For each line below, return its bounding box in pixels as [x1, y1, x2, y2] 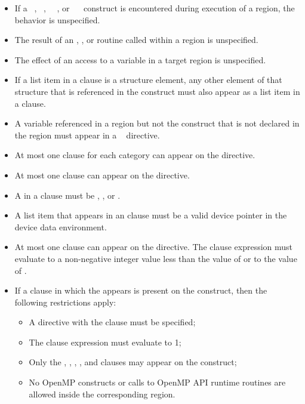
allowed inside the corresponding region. [29, 387, 175, 400]
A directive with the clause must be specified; [29, 316, 196, 328]
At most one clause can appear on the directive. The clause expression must [14, 240, 293, 253]
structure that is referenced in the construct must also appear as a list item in [14, 85, 300, 97]
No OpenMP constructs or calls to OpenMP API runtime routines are [29, 376, 286, 388]
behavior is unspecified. [14, 13, 100, 26]
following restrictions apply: [14, 295, 116, 308]
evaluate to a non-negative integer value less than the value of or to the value [14, 252, 297, 264]
